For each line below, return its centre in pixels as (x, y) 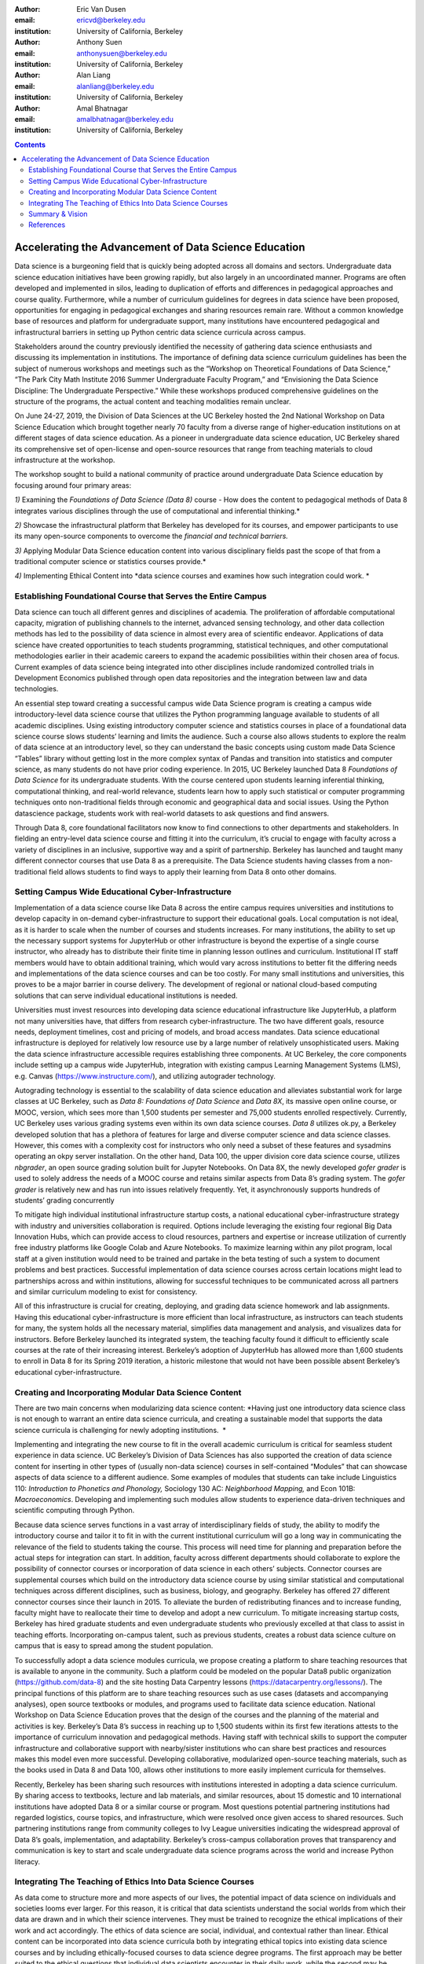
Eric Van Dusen (101, 9)
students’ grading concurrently (64, 1200)
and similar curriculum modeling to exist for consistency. (106, 1292)
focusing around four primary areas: (73, 485)
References (47, 225)
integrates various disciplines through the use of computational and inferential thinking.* (157, 511)
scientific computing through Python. (75, 1510)
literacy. (27, 1861)
